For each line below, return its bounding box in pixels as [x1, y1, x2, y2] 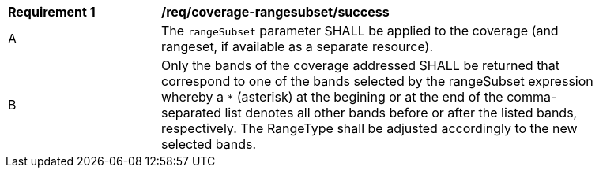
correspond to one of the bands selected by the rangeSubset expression [161, 73, 593, 89]
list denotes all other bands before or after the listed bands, [224, 105, 578, 120]
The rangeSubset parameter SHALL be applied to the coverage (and [161, 23, 559, 39]
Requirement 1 [8, 4, 96, 20]
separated [161, 105, 221, 120]
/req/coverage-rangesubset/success [161, 4, 390, 20]
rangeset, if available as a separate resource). [161, 39, 434, 54]
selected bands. [161, 136, 257, 152]
